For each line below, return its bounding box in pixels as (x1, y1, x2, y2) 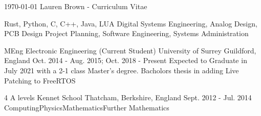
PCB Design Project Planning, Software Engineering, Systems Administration (4, 28, 249, 39)
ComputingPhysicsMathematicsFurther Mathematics (4, 102, 169, 112)
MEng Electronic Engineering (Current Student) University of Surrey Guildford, (4, 45, 256, 55)
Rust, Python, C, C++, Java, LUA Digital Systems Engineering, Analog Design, (4, 18, 257, 28)
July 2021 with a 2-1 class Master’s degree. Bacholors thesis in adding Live (4, 65, 239, 75)
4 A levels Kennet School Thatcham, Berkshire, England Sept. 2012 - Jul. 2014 (4, 92, 252, 103)
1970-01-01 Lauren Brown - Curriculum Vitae (4, 1, 147, 11)
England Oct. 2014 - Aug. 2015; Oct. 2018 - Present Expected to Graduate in (4, 55, 247, 66)
